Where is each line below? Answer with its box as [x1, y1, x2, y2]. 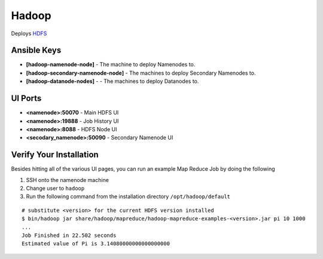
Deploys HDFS [11, 30, 47, 37]
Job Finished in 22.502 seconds [22, 232, 117, 239]
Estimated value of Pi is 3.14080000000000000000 [22, 240, 170, 247]
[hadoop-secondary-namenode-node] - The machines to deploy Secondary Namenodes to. [26, 69, 256, 76]
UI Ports [11, 93, 42, 104]
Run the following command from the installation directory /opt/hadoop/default [26, 193, 230, 200]
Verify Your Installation [11, 150, 99, 160]
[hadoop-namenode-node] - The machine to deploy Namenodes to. [26, 61, 196, 68]
